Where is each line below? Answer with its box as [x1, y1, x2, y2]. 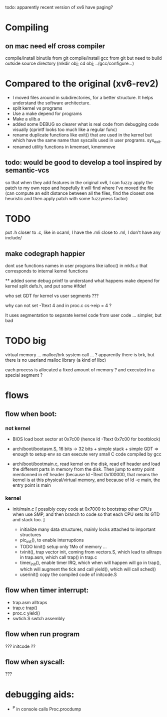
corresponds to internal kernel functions [5, 268, 88, 274]
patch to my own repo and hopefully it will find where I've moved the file [5, 185, 154, 191]
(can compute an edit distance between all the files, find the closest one [5, 190, 154, 196]
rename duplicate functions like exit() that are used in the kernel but [12, 131, 152, 137]
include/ [5, 235, 22, 241]
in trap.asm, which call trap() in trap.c [19, 554, 97, 560]
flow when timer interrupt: [5, 586, 89, 595]
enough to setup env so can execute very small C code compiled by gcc [12, 451, 161, 457]
